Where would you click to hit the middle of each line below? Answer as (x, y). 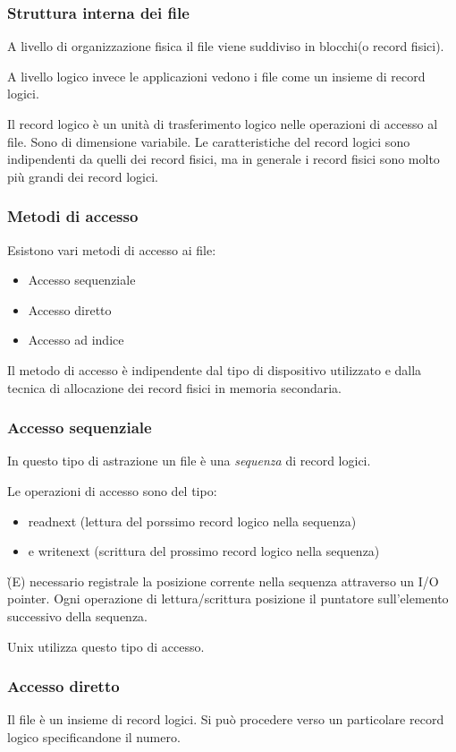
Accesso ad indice (76, 340)
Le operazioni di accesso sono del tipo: (112, 490)
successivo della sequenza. (77, 615)
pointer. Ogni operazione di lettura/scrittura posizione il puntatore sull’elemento (228, 598)
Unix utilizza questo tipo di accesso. (106, 646)
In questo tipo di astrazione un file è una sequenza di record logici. (189, 461)
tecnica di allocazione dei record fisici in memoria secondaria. (175, 387)
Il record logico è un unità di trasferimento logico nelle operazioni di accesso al (223, 124)
